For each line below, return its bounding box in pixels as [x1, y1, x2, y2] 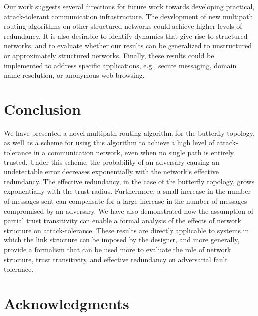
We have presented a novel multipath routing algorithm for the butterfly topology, [4, 127, 255, 138]
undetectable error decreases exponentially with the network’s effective [4, 166, 219, 177]
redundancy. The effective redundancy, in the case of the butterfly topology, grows [4, 176, 255, 186]
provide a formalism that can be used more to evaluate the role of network [4, 244, 231, 254]
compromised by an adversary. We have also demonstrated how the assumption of [4, 205, 254, 216]
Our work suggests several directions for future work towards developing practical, [4, 1, 255, 11]
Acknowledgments [4, 293, 129, 313]
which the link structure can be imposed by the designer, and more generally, [4, 235, 240, 245]
